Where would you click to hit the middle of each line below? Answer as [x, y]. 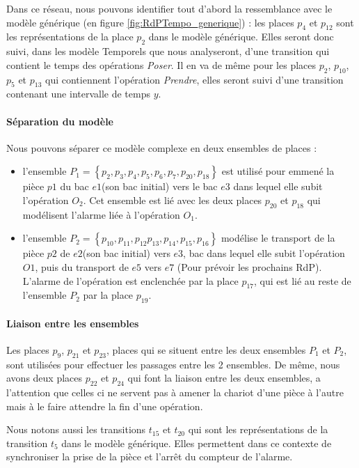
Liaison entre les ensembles [73, 323]
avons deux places [45, 378]
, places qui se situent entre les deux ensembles [206, 349]
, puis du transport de [82, 266]
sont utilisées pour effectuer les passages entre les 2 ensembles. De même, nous [173, 364]
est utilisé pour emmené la [278, 171]
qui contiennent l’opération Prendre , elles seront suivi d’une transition [194, 79]
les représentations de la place [70, 37]
